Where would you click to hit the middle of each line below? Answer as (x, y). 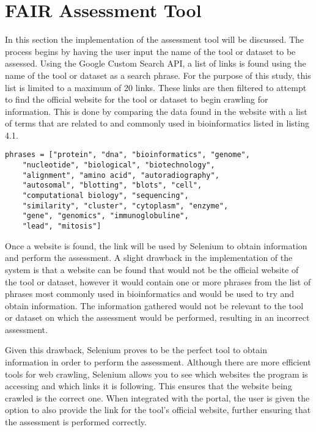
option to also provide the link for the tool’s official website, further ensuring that (158, 410)
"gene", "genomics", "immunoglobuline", (105, 216)
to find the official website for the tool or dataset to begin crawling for (137, 99)
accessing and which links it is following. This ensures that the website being (149, 386)
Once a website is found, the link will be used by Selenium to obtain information (156, 245)
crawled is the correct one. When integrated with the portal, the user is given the (157, 397)
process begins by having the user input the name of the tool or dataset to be (150, 51)
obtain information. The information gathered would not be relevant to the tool (154, 305)
